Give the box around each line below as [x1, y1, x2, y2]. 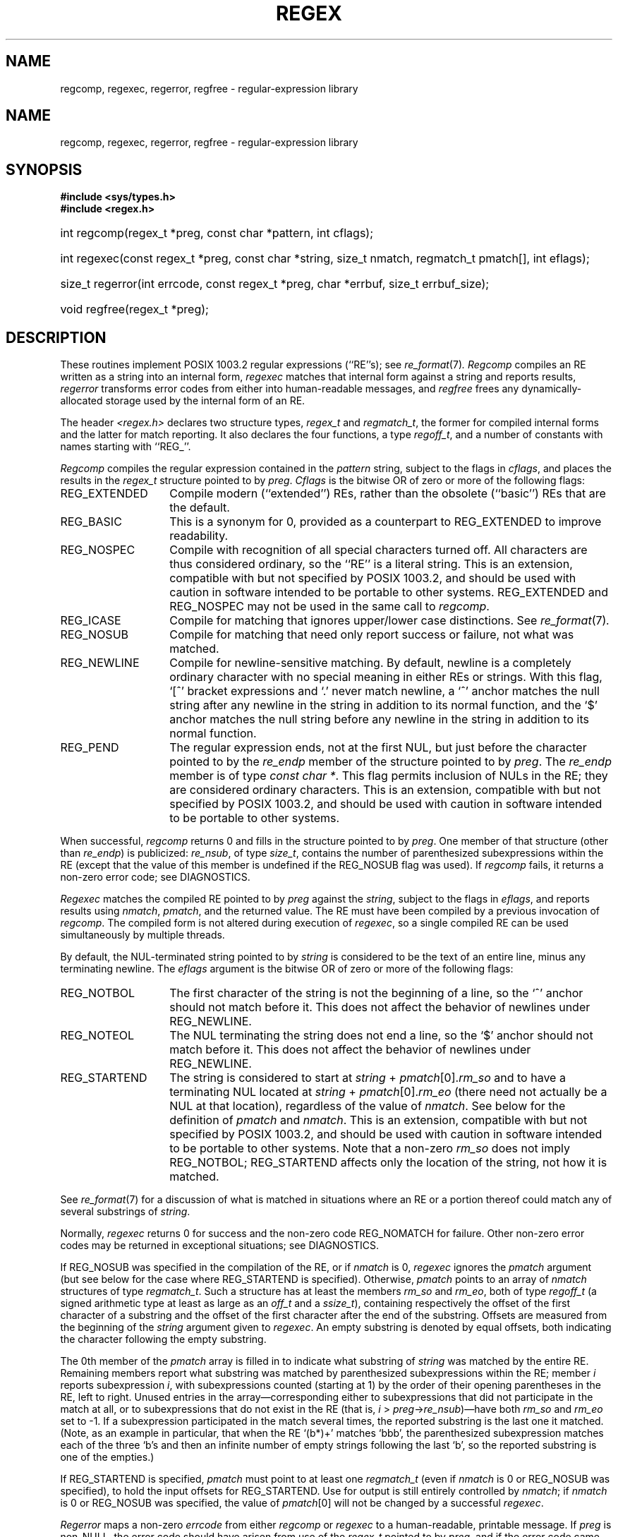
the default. [169, 500, 230, 515]
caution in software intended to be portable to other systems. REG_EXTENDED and [169, 585, 609, 600]
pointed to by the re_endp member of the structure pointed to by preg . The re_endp [169, 754, 612, 769]
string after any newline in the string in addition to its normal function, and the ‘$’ [169, 698, 598, 713]
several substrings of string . [60, 1205, 190, 1218]
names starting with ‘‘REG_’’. [60, 440, 191, 453]
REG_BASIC [60, 514, 122, 529]
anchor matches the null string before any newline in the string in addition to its [169, 712, 589, 727]
